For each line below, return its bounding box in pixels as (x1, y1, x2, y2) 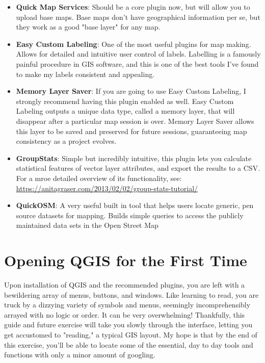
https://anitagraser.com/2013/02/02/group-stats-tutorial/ (16, 183, 198, 193)
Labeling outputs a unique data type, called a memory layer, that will (16, 106, 235, 116)
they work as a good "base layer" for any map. (16, 21, 161, 32)
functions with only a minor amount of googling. (4, 349, 155, 360)
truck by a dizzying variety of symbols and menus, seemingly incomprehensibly (4, 299, 251, 310)
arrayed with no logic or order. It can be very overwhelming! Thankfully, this (4, 309, 245, 320)
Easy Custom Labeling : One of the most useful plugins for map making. (16, 38, 251, 49)
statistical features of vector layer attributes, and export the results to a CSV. (16, 163, 260, 173)
